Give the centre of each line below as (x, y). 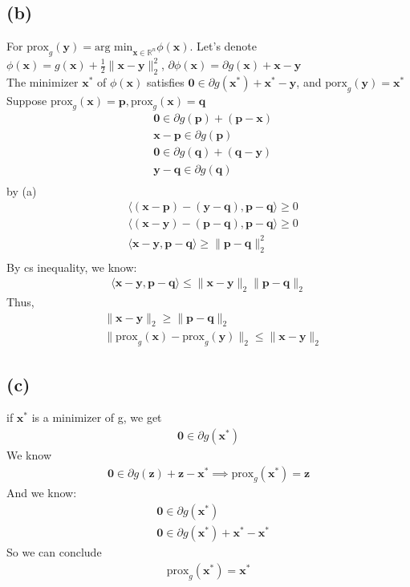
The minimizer (43, 81)
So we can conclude (54, 552)
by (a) (22, 190)
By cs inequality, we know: (72, 267)
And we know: (42, 493)
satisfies (165, 81)
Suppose (27, 100)
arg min (114, 48)
